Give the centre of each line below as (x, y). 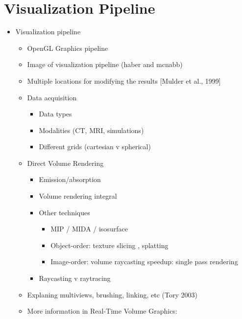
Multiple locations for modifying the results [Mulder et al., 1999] (124, 80)
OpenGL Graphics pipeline (68, 48)
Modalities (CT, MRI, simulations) (91, 130)
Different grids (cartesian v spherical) (95, 147)
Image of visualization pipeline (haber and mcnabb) (105, 64)
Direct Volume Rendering (65, 163)
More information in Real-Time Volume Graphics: (102, 311)
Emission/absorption (70, 179)
